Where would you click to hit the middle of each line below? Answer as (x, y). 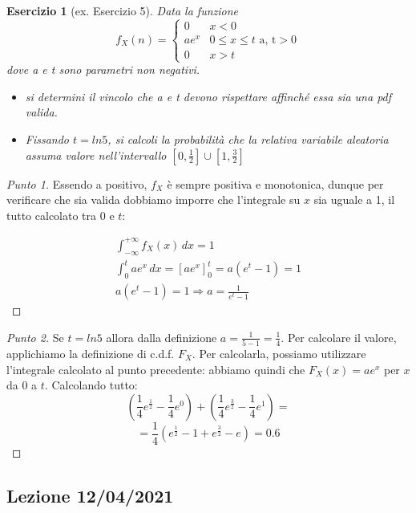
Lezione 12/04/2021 (90, 495)
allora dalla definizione (162, 337)
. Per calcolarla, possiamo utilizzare (279, 354)
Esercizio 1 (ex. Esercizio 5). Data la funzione (123, 10)
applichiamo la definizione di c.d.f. (91, 354)
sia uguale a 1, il (354, 199)
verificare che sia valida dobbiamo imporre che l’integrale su (153, 199)
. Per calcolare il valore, (339, 337)
